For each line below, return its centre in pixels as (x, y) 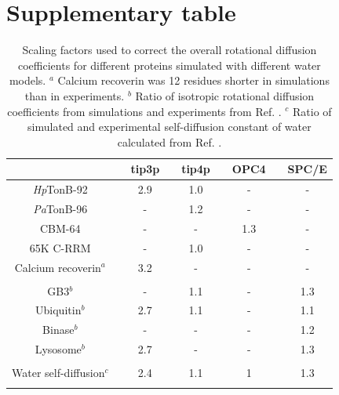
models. (27, 80)
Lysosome (58, 349)
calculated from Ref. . (169, 141)
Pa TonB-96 (60, 208)
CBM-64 (60, 228)
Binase (58, 330)
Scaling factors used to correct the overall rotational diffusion (169, 50)
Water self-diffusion (58, 373)
